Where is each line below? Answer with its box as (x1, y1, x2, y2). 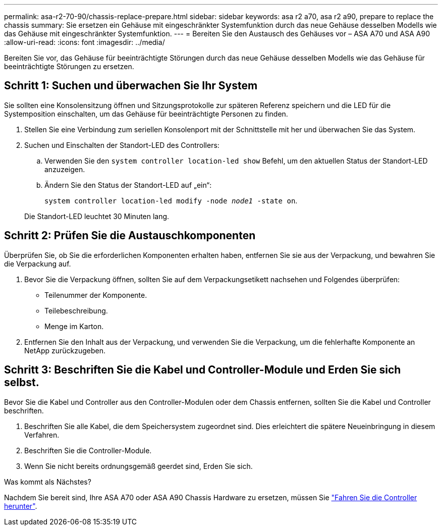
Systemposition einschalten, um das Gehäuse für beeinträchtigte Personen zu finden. (4, 109, 288, 118)
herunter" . (4, 501, 37, 510)
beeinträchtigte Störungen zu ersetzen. (4, 62, 134, 71)
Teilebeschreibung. (44, 306, 108, 315)
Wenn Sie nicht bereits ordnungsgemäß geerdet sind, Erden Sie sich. (24, 461, 253, 470)
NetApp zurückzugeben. (24, 346, 106, 355)
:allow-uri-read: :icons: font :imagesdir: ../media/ (4, 38, 165, 46)
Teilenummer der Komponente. (44, 290, 147, 299)
